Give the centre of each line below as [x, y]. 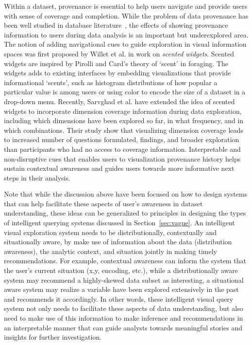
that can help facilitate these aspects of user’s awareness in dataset [103, 203]
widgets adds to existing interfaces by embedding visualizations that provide [118, 73]
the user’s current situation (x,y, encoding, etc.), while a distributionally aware [121, 270]
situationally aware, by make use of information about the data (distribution [118, 242]
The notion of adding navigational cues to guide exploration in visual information [125, 44]
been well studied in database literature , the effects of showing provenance [116, 25]
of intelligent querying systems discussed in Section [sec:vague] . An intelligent [119, 223]
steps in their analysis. [37, 177]
